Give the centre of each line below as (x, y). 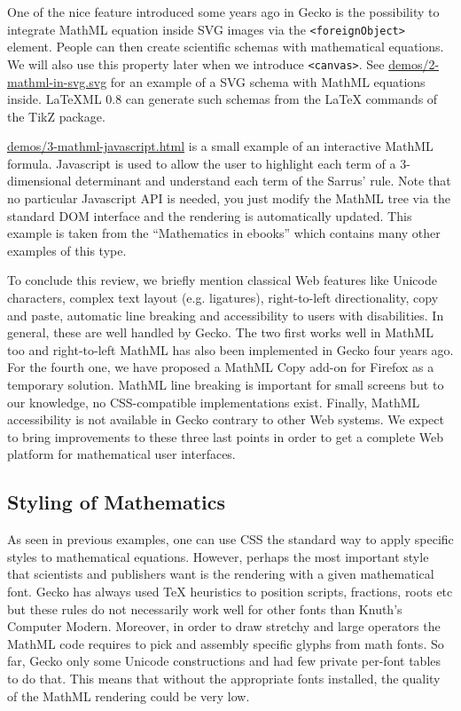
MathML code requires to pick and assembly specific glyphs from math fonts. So (226, 643)
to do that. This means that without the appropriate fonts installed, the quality (224, 678)
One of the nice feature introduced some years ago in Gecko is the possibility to (223, 12)
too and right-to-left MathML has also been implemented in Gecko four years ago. (230, 349)
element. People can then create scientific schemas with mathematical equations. (226, 47)
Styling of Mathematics (117, 502)
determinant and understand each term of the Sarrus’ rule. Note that (263, 181)
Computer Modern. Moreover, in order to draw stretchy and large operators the (224, 626)
